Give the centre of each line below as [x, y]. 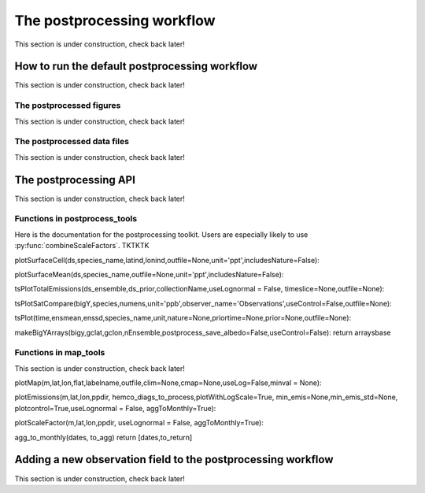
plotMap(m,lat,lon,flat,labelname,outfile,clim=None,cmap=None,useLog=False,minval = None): [168, 383]
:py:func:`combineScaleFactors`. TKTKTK [82, 246]
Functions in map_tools [60, 353]
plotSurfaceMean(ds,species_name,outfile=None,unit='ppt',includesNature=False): [149, 274]
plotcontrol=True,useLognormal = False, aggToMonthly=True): [115, 408]
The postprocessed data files [72, 142]
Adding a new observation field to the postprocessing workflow [174, 460]
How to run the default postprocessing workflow [136, 67]
